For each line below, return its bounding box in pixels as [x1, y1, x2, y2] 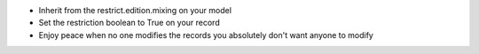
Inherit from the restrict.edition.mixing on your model [38, 5, 232, 15]
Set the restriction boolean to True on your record [38, 18, 221, 28]
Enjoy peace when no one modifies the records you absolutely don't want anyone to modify [38, 29, 374, 40]
